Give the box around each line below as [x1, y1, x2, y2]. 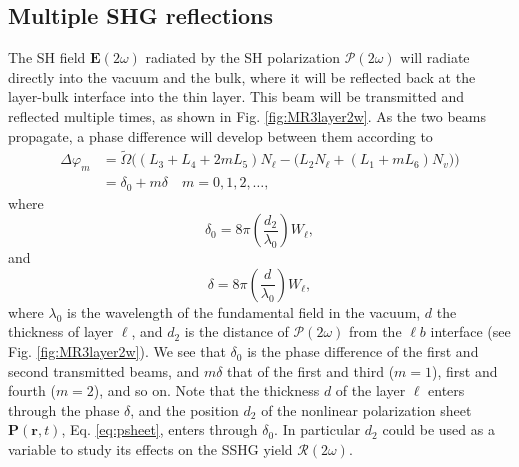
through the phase [8, 399, 120, 420]
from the [349, 321, 402, 342]
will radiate [400, 47, 470, 68]
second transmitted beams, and [8, 360, 200, 381]
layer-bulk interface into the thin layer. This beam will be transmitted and [8, 86, 465, 107]
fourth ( [8, 380, 56, 401]
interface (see [430, 321, 511, 342]
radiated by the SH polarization [145, 47, 341, 68]
